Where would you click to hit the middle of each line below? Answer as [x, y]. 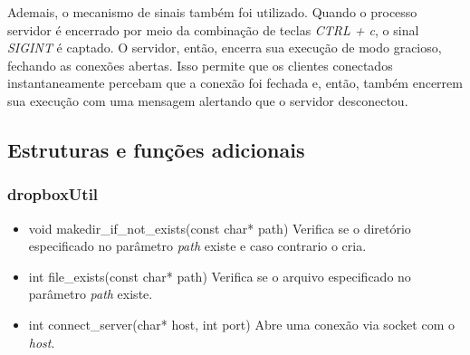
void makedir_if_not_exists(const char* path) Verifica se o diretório [220, 228]
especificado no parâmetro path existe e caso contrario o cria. [197, 246]
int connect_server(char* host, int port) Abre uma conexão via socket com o [241, 324]
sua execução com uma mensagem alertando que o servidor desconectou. [208, 100]
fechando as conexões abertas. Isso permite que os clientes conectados [200, 65]
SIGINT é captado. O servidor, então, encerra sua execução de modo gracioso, [225, 48]
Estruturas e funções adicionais [156, 149]
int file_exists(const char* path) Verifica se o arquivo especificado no [220, 276]
